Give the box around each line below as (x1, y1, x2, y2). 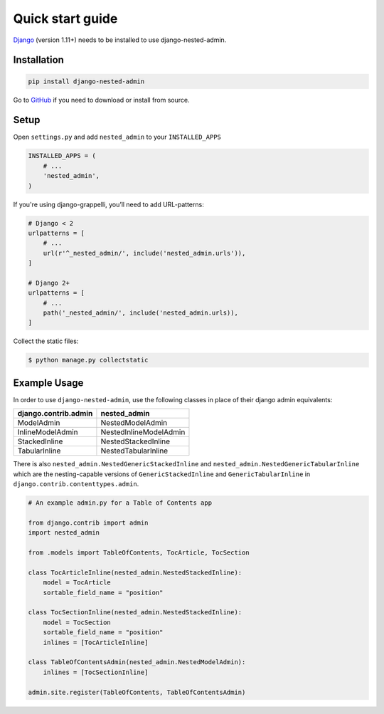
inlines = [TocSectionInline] (43, 668, 149, 676)
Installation (13, 54, 64, 66)
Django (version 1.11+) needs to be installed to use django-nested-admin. (13, 36, 227, 44)
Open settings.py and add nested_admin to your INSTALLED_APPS (13, 132, 222, 142)
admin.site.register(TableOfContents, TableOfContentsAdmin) (28, 688, 246, 696)
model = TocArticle (43, 579, 112, 587)
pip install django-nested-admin (28, 77, 145, 85)
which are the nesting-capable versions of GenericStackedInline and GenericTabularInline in (13, 470, 311, 478)
